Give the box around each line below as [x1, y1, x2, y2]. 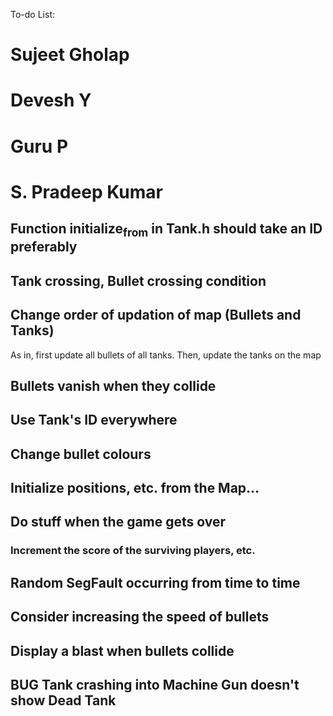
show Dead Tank [10, 692, 117, 709]
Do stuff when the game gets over [10, 514, 227, 531]
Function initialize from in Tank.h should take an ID [10, 220, 323, 240]
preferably [10, 239, 78, 256]
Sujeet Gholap [10, 44, 130, 66]
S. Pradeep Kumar [10, 180, 164, 203]
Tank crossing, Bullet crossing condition [10, 272, 267, 289]
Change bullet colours [10, 445, 152, 463]
